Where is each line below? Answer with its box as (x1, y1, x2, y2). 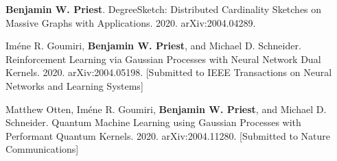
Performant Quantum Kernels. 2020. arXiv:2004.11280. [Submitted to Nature (5, 128, 331, 143)
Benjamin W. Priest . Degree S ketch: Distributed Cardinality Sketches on (5, 2, 322, 16)
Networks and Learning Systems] (5, 78, 143, 92)
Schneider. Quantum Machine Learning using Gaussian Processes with (5, 115, 301, 129)
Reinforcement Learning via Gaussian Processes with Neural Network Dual (5, 51, 321, 66)
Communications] (5, 142, 79, 156)
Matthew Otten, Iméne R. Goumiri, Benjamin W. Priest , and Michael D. (5, 101, 327, 116)
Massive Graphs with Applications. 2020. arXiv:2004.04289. (5, 15, 256, 29)
